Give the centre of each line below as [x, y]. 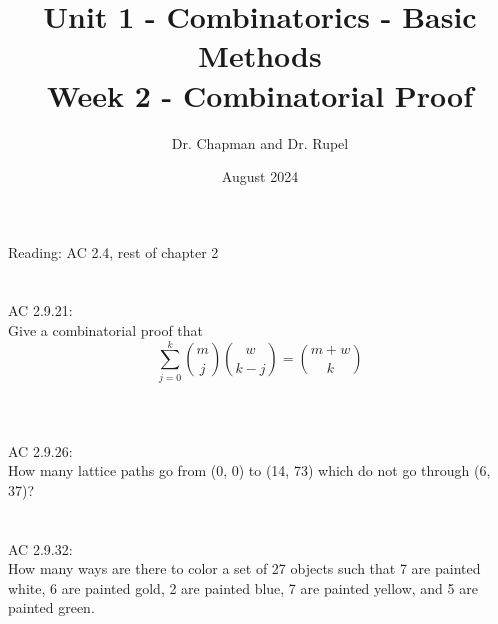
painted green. [51, 607]
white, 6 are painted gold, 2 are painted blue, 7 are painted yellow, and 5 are [243, 587]
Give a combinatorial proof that [106, 330]
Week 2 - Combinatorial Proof [260, 94]
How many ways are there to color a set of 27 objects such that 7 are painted [244, 568]
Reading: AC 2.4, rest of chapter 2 [113, 251]
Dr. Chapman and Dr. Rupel [260, 142]
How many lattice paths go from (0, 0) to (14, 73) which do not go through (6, [249, 470]
